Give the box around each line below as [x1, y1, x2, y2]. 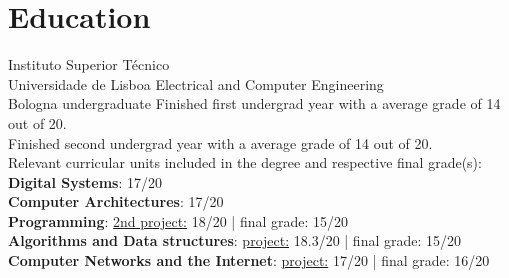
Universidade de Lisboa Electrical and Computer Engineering [8, 73, 384, 94]
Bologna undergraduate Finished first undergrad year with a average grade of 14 [8, 93, 501, 114]
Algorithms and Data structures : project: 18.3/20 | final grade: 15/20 [8, 230, 462, 251]
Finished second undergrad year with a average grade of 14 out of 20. [8, 132, 433, 153]
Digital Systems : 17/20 [8, 171, 163, 192]
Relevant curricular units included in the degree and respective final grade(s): [8, 152, 482, 173]
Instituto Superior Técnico [8, 54, 170, 75]
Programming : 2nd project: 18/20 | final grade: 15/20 [8, 210, 349, 231]
